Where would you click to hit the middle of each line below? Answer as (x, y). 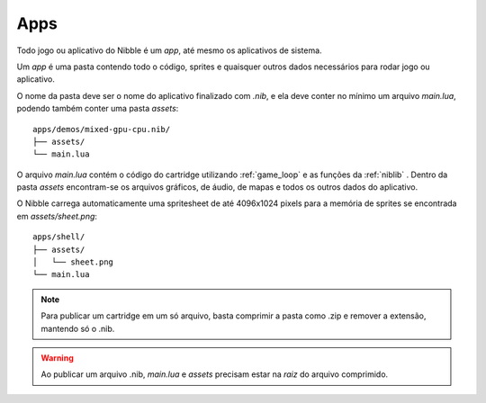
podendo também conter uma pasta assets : (98, 109)
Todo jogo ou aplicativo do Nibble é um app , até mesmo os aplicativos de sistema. (170, 50)
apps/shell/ (59, 237)
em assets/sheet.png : (57, 216)
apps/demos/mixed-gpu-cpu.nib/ (102, 129)
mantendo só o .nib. (78, 328)
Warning (57, 358)
